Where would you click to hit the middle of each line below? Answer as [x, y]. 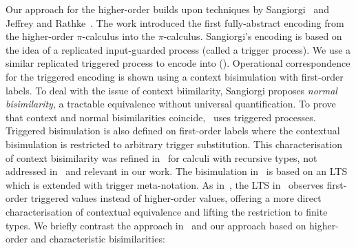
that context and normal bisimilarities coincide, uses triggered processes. [161, 117]
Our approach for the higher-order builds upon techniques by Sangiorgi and [167, 9]
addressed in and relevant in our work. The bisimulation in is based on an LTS [177, 171]
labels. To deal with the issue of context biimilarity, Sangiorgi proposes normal [171, 90]
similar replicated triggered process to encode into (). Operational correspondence [178, 63]
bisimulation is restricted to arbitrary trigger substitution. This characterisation [174, 144]
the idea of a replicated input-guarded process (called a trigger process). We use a [178, 49]
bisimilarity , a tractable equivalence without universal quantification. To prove [171, 104]
